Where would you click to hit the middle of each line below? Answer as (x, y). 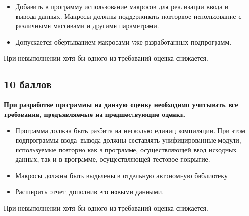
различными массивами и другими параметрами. (87, 25)
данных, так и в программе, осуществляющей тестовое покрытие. (113, 159)
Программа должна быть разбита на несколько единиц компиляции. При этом (130, 130)
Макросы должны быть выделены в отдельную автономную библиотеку (121, 175)
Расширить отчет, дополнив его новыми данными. (90, 191)
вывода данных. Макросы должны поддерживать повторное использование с (128, 16)
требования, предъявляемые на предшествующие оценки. (95, 114)
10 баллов (28, 84)
